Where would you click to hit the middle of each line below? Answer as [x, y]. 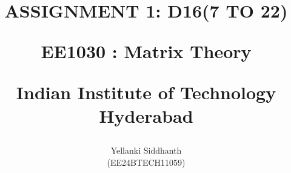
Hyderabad [146, 115]
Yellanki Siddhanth [146, 150]
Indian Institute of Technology [146, 92]
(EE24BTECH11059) [146, 162]
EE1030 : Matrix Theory [146, 51]
